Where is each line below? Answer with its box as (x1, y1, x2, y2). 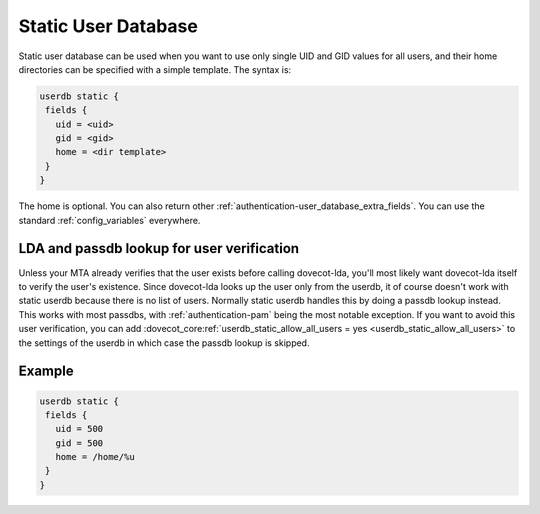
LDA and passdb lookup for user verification (18, 240, 300, 257)
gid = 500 (55, 437, 104, 449)
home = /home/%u (55, 451, 135, 463)
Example (18, 363, 74, 380)
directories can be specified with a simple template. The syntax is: (18, 63, 292, 75)
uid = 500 (55, 423, 104, 435)
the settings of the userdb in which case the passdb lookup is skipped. (18, 336, 310, 349)
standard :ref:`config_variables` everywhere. (18, 214, 201, 226)
